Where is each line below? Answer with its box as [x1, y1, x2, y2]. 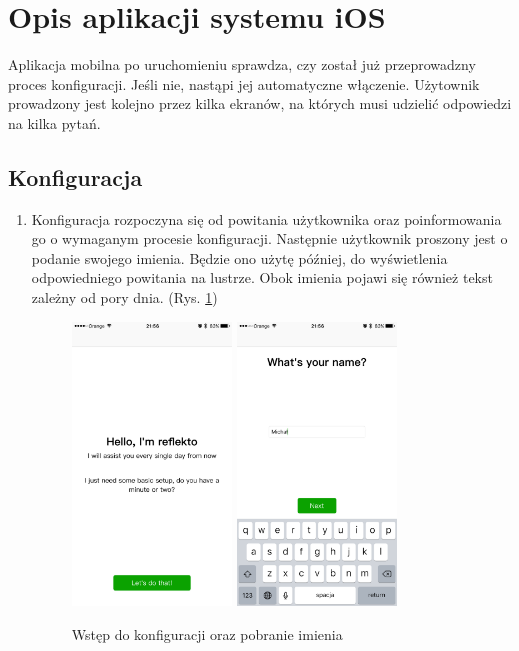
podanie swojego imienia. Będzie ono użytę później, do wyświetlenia [31, 247, 448, 268]
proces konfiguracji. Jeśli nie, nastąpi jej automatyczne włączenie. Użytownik [8, 73, 480, 94]
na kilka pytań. [8, 112, 101, 133]
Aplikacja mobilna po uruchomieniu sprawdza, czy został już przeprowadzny [8, 54, 476, 75]
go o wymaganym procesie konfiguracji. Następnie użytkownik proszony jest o [31, 228, 508, 249]
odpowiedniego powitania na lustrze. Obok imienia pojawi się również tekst [31, 267, 493, 288]
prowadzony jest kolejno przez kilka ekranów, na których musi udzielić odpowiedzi [8, 93, 512, 114]
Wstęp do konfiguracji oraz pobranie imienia [71, 623, 343, 644]
